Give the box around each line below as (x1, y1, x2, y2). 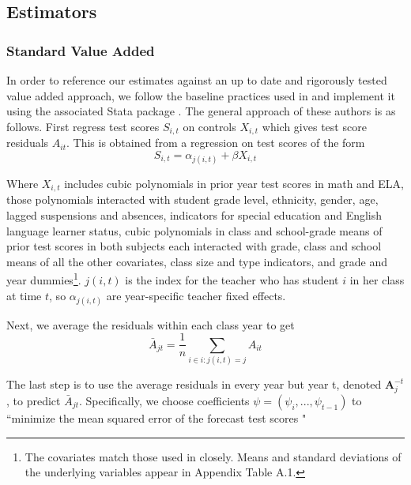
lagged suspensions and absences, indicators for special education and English (6, 207, 383, 224)
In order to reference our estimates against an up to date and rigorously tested (6, 72, 387, 88)
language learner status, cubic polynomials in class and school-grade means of (6, 222, 383, 239)
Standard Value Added (6, 40, 155, 60)
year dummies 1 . (6, 269, 81, 288)
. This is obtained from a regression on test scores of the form (66, 134, 365, 151)
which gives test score (262, 118, 367, 134)
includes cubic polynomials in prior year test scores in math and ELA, (64, 175, 405, 192)
